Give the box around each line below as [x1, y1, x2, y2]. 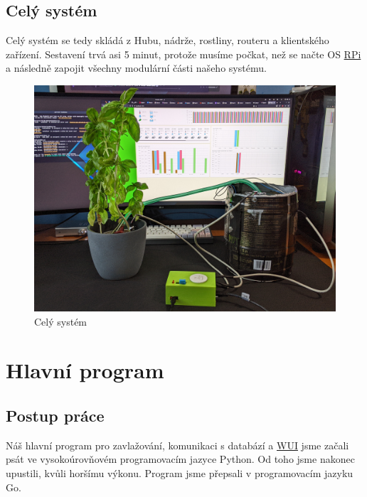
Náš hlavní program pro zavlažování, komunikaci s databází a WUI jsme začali [6, 437, 349, 452]
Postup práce [6, 404, 105, 426]
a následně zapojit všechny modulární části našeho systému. [6, 60, 267, 75]
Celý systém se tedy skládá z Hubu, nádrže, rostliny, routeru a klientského [6, 33, 329, 48]
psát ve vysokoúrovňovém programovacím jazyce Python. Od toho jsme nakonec [6, 451, 355, 466]
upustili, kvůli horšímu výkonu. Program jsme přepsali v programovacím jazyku [6, 465, 353, 480]
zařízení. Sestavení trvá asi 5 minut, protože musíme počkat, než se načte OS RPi [6, 46, 361, 61]
